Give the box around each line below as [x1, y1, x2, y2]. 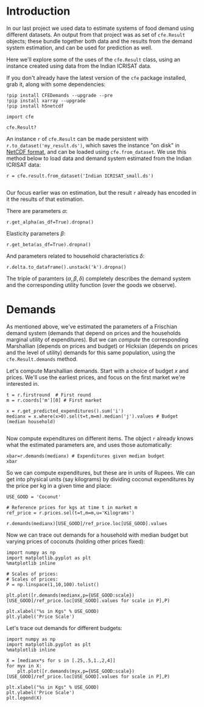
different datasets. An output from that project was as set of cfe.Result [6, 31, 186, 38]
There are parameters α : [6, 207, 68, 214]
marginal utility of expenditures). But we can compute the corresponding [6, 336, 189, 343]
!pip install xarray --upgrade [6, 98, 86, 104]
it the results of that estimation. [6, 195, 85, 203]
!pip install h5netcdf [6, 103, 64, 109]
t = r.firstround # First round [6, 392, 91, 398]
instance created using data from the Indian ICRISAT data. [6, 62, 152, 70]
